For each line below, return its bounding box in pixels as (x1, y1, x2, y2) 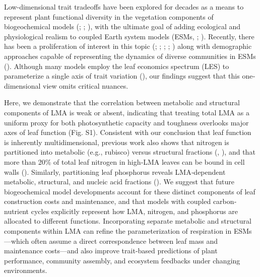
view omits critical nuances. (43, 80, 128, 91)
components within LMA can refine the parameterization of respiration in (4, 226, 232, 236)
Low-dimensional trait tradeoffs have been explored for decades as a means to (4, 2, 244, 12)
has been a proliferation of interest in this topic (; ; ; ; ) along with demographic (4, 41, 252, 51)
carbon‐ (213, 196, 237, 206)
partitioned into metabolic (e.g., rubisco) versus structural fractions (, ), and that (4, 147, 255, 157)
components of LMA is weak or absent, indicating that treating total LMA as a (4, 107, 249, 117)
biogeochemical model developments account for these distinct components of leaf (4, 186, 255, 196)
